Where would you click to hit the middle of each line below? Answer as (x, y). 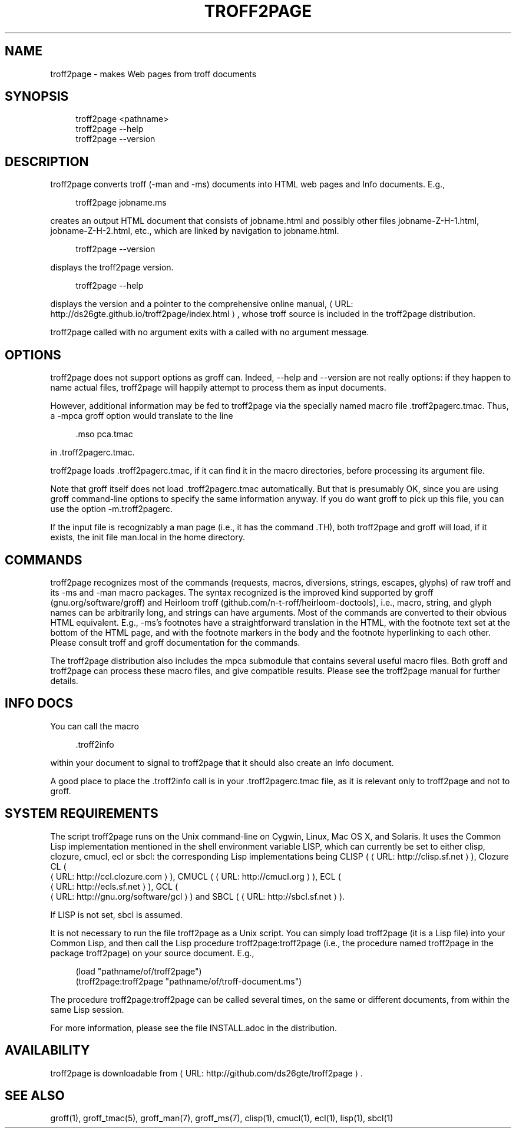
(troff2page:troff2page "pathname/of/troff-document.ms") (189, 981)
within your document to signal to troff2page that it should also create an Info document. (222, 762)
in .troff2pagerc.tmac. (92, 452)
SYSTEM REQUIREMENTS (82, 814)
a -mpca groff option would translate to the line (142, 416)
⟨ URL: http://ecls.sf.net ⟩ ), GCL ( (114, 886)
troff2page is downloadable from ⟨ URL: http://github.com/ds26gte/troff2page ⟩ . (207, 1073)
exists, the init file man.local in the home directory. (148, 537)
